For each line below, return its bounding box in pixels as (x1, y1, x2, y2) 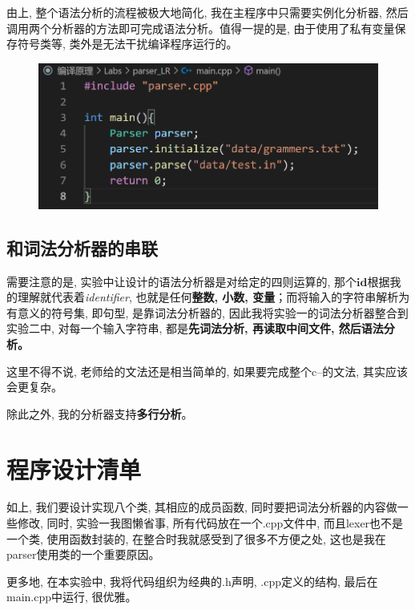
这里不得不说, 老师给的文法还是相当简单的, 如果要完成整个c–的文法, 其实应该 (6, 362, 408, 379)
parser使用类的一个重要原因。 (6, 546, 160, 563)
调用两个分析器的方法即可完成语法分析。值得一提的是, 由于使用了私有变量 (6, 19, 395, 36)
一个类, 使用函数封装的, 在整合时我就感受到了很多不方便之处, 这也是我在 (6, 530, 386, 547)
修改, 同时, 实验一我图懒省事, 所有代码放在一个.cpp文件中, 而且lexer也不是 (17, 515, 404, 531)
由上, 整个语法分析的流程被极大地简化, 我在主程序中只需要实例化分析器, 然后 (6, 4, 409, 20)
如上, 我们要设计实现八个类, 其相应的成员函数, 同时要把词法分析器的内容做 (6, 499, 397, 515)
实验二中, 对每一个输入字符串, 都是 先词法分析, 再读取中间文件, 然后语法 (6, 320, 384, 337)
